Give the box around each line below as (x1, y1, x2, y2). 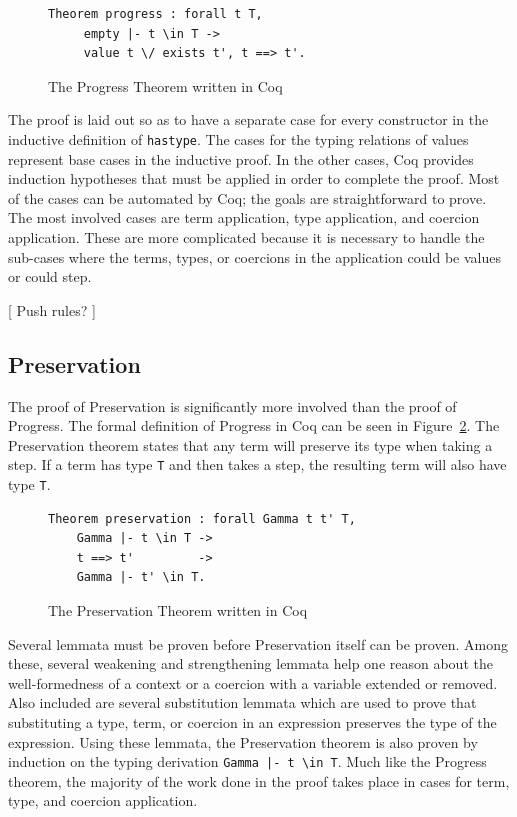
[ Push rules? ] (8, 299, 96, 320)
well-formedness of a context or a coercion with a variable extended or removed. (8, 672, 498, 693)
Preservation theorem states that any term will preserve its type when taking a (8, 434, 493, 455)
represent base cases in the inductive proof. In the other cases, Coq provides (8, 148, 474, 169)
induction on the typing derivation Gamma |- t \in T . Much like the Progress (8, 751, 487, 772)
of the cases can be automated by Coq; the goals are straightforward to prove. (8, 187, 487, 208)
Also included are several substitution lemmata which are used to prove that (8, 692, 477, 713)
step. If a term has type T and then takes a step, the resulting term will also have (8, 454, 507, 475)
